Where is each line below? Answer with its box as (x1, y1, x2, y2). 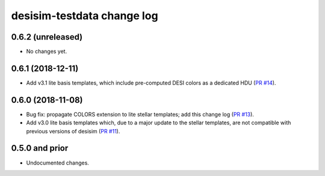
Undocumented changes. (26, 159, 90, 166)
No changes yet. (26, 48, 67, 55)
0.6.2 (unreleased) (11, 32, 83, 42)
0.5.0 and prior (11, 143, 69, 153)
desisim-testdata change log (11, 9, 159, 22)
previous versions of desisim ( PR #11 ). (26, 127, 120, 135)
